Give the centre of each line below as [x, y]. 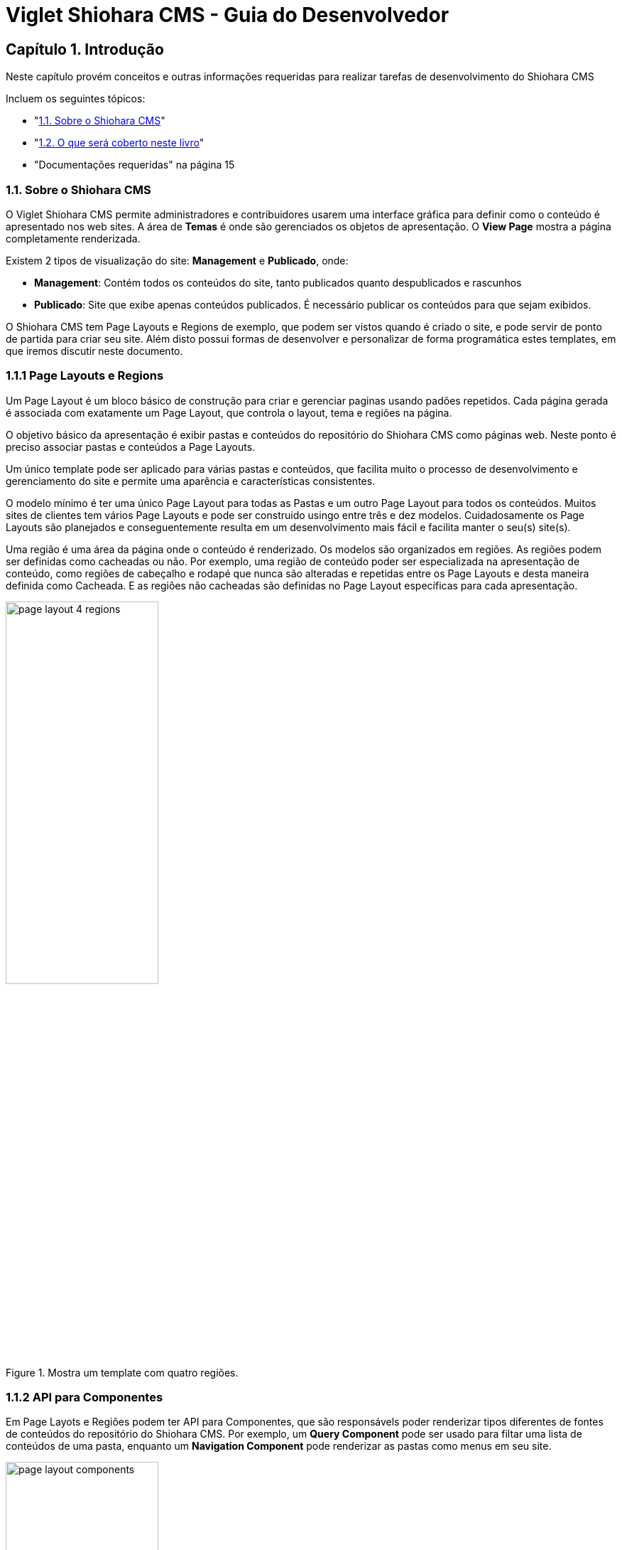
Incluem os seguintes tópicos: [76, 99]
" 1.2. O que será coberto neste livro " [119, 143]
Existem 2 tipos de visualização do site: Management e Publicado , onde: [177, 260]
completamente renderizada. [73, 238]
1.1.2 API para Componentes [84, 1397]
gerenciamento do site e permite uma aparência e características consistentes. [191, 481]
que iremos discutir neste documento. [94, 351]
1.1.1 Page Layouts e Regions [85, 376]
